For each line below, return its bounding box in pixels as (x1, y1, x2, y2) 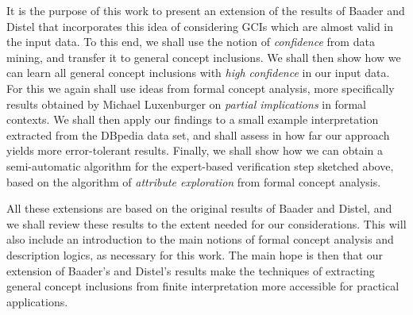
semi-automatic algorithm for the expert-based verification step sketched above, (6, 157, 394, 174)
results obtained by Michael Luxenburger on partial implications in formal (6, 95, 366, 112)
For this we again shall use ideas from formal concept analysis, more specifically (6, 79, 395, 96)
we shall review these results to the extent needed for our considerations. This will (6, 215, 407, 232)
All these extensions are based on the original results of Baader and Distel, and (6, 200, 392, 217)
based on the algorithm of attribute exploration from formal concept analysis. (6, 173, 381, 190)
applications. (6, 293, 68, 309)
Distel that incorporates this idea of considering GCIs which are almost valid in (6, 17, 394, 34)
